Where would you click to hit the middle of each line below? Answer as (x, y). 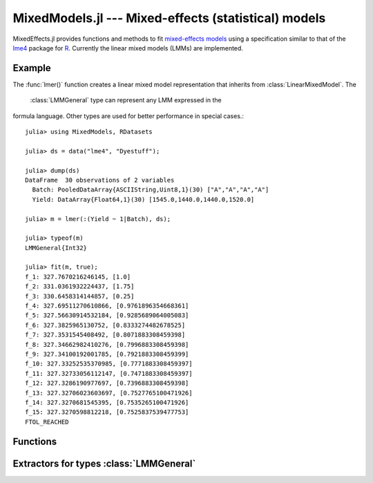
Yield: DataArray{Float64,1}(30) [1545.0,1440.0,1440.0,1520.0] (143, 199)
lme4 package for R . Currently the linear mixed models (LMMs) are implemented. (128, 48)
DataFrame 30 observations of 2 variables (100, 180)
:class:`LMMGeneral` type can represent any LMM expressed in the (126, 100)
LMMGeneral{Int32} (56, 248)
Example (32, 68)
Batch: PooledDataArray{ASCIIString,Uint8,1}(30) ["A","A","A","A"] (151, 190)
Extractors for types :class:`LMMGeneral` (104, 463)
